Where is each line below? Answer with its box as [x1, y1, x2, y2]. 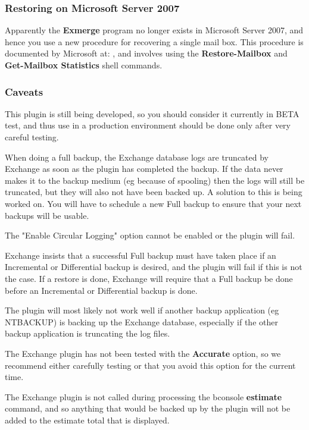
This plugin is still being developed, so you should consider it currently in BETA [5, 107, 299, 120]
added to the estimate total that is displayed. [5, 413, 170, 426]
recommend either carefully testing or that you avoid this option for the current [5, 359, 296, 371]
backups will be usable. [5, 209, 89, 221]
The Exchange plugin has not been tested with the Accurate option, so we [5, 347, 281, 359]
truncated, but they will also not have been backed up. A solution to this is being [5, 186, 302, 198]
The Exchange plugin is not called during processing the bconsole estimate [5, 390, 282, 403]
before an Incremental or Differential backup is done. [5, 284, 198, 296]
